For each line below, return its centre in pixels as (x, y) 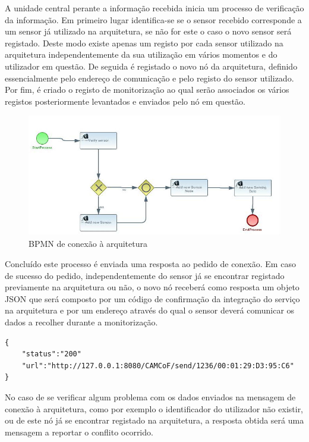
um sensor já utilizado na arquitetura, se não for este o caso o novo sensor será (148, 31)
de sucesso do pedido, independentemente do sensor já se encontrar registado (145, 275)
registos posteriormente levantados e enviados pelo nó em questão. (125, 101)
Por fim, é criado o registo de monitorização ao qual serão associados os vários (147, 90)
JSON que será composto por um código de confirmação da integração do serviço (152, 298)
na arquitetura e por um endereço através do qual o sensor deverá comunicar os (150, 310)
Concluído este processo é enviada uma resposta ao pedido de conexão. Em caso (150, 264)
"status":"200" (51, 354)
